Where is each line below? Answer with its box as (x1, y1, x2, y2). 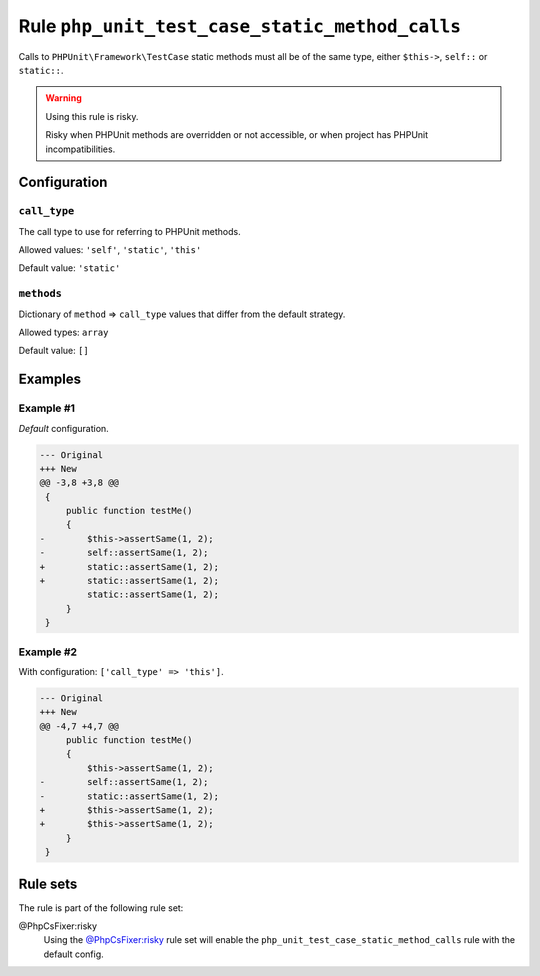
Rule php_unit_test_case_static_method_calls (18, 15, 462, 37)
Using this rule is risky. (45, 110, 139, 122)
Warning (45, 92, 82, 104)
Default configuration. (18, 422, 109, 434)
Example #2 (18, 645, 78, 659)
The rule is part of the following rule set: (18, 901, 184, 914)
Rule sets (18, 875, 78, 892)
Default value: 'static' (18, 262, 121, 274)
